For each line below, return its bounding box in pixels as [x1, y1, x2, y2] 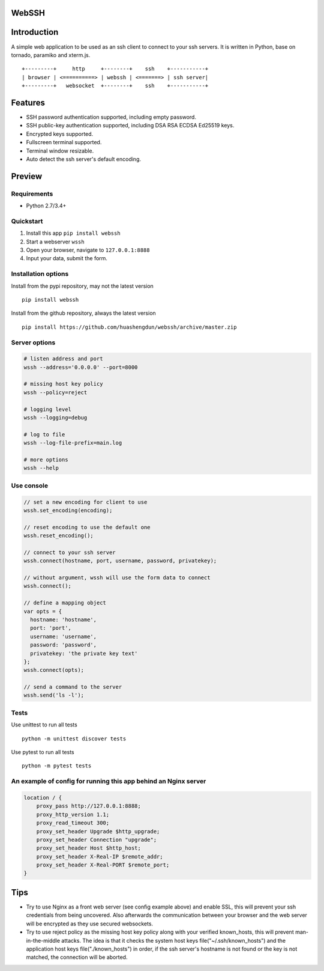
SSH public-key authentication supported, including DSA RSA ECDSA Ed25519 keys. [26, 122, 235, 129]
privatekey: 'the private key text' [30, 650, 138, 657]
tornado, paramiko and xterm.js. [11, 51, 91, 58]
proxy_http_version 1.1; [36, 811, 110, 818]
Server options [11, 338, 56, 347]
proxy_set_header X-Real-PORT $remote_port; [36, 862, 170, 868]
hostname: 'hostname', [30, 616, 97, 623]
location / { [23, 794, 62, 801]
